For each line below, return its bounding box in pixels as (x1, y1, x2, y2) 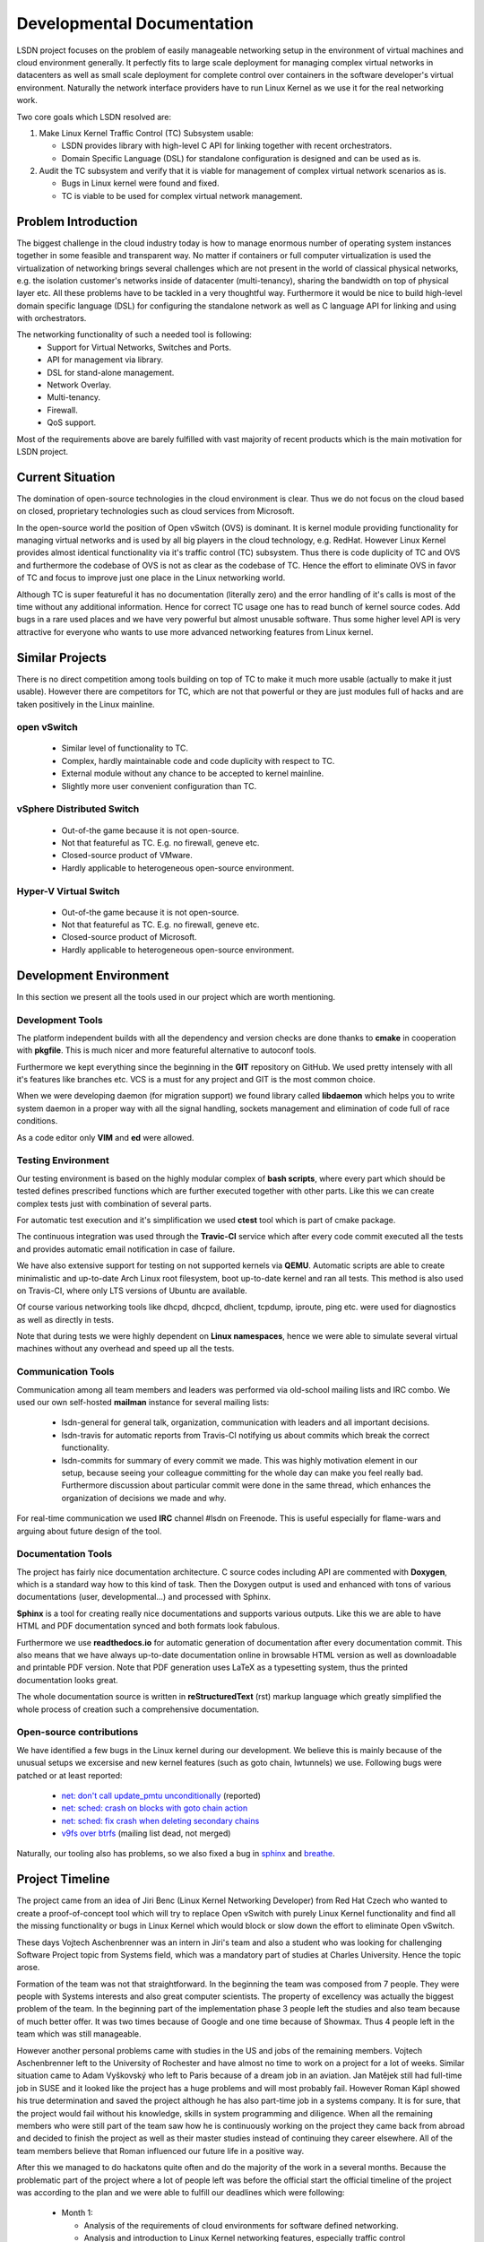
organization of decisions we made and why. (61, 1492, 227, 1503)
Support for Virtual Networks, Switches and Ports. (47, 342, 232, 352)
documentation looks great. (16, 1674, 118, 1685)
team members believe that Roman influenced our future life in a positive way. (16, 2145, 305, 2156)
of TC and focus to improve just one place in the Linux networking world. (16, 572, 286, 583)
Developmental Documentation (16, 13, 255, 33)
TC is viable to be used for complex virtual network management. (61, 190, 303, 201)
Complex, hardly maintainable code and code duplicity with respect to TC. (61, 755, 335, 766)
